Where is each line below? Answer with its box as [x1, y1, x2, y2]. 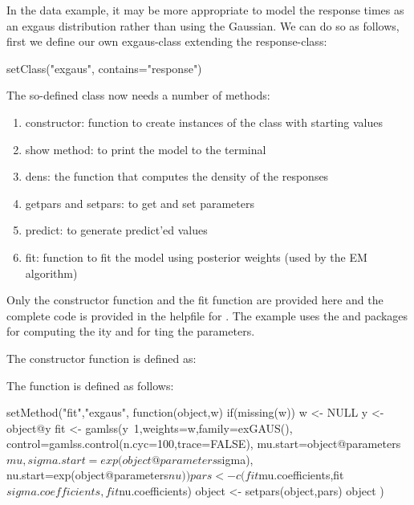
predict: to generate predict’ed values [25, 222, 208, 238]
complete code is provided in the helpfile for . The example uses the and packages [6, 307, 408, 324]
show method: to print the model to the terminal [25, 141, 266, 157]
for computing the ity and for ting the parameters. [6, 323, 255, 340]
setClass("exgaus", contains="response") [6, 59, 202, 76]
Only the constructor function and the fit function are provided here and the [6, 291, 384, 308]
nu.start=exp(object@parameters [6, 466, 168, 483]
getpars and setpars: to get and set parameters [25, 194, 254, 211]
